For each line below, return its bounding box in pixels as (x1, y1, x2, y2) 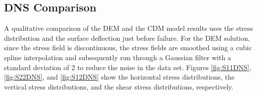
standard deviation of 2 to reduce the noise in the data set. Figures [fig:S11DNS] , (4, 62, 252, 72)
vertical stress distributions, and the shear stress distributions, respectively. (4, 81, 234, 92)
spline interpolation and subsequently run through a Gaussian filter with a (4, 52, 232, 62)
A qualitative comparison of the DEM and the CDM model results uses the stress (4, 23, 253, 33)
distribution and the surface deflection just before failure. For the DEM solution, (4, 32, 250, 43)
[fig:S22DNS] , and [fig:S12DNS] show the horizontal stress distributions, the (4, 72, 235, 82)
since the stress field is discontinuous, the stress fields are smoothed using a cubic (4, 42, 252, 53)
